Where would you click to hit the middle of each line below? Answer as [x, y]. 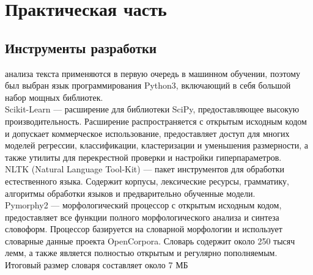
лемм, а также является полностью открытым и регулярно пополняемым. [141, 253]
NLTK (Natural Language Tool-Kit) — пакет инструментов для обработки [145, 169]
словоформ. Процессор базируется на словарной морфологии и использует [144, 229]
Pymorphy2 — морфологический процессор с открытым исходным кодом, [143, 205]
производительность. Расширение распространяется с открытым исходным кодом [156, 121]
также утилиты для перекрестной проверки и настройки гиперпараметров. [143, 157]
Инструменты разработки [81, 47]
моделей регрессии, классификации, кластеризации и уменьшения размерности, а [156, 145]
